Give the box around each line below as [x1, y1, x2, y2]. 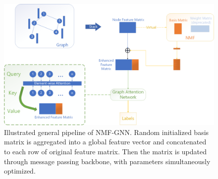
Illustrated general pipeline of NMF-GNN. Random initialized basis [4, 127, 209, 137]
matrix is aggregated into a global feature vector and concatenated [4, 136, 207, 147]
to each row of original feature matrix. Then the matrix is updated [4, 146, 207, 156]
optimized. [4, 166, 36, 176]
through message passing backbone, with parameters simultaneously [4, 156, 211, 166]
